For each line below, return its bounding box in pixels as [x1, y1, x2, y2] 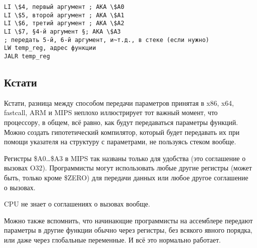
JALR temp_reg [4, 52, 50, 60]
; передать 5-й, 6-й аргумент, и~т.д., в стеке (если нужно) [4, 36, 210, 43]
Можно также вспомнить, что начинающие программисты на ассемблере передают [4, 215, 253, 225]
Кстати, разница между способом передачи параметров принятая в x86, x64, [4, 97, 234, 108]
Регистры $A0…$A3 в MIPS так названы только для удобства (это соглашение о [4, 153, 246, 163]
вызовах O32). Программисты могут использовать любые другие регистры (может [4, 163, 252, 173]
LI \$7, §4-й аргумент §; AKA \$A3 [4, 28, 121, 35]
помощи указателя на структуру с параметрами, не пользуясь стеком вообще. [4, 136, 236, 147]
